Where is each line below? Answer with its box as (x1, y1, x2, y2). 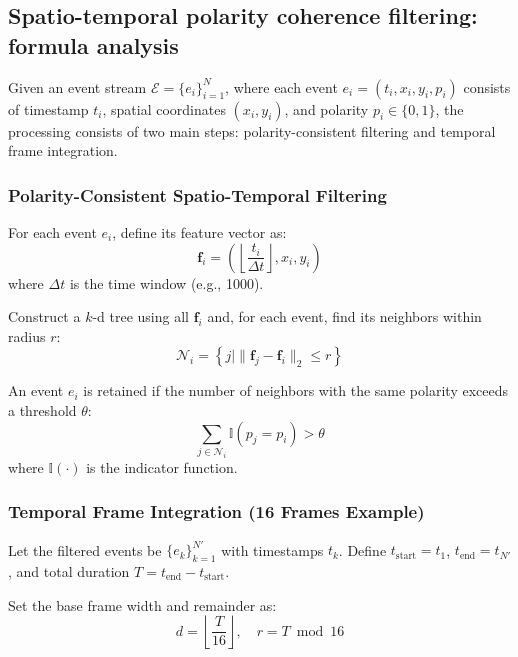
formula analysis (8, 29, 179, 60)
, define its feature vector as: (112, 222, 287, 242)
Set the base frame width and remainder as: (8, 594, 277, 615)
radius (8, 325, 46, 346)
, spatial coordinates (102, 98, 226, 119)
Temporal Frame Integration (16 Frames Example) (8, 499, 425, 524)
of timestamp (8, 98, 89, 119)
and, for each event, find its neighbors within (207, 306, 482, 327)
